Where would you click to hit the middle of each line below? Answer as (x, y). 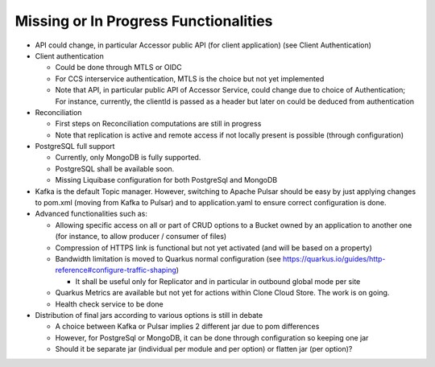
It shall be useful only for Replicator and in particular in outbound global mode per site (218, 281)
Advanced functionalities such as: (91, 214)
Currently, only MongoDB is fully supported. (128, 158)
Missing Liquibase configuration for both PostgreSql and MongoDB (166, 180)
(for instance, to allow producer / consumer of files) (141, 237)
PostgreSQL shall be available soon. (115, 168)
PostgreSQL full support (75, 146)
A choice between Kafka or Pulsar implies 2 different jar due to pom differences (187, 327)
